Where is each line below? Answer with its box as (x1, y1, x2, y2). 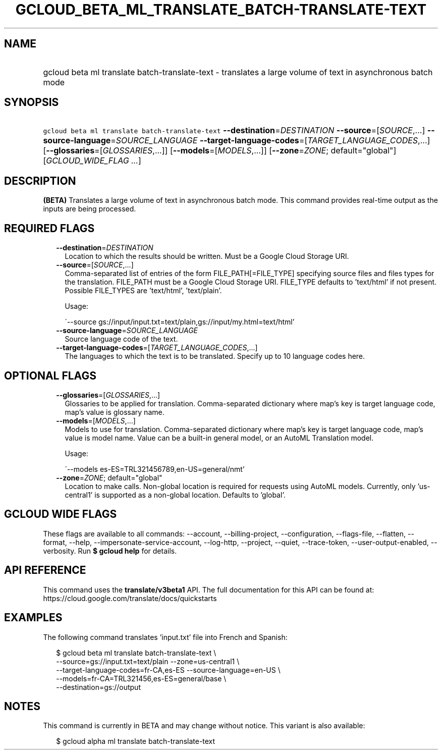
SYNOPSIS (4, 96, 59, 109)
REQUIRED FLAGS (4, 222, 95, 235)
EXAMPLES (4, 611, 63, 624)
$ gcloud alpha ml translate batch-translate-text (56, 737, 215, 746)
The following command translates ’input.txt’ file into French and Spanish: (43, 632, 288, 641)
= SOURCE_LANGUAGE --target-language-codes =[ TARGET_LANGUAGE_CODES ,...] (111, 135, 430, 146)
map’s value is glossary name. (65, 407, 164, 416)
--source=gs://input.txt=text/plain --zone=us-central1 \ (56, 657, 240, 666)
